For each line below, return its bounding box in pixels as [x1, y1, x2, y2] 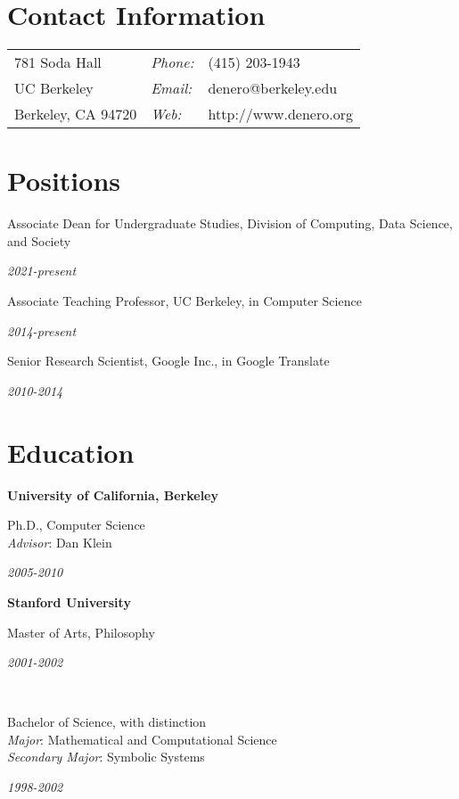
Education [7, 433, 135, 470]
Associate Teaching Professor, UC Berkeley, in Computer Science [7, 292, 362, 310]
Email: [151, 78, 193, 99]
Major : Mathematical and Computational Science [7, 729, 277, 748]
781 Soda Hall [14, 52, 102, 73]
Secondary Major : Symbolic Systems [7, 747, 205, 766]
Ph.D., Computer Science [7, 515, 145, 534]
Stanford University [7, 592, 131, 611]
